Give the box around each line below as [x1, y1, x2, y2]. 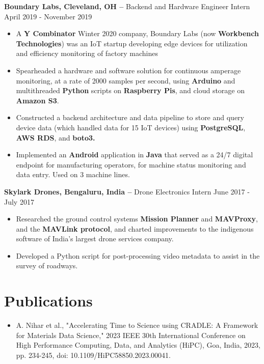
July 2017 [4, 196, 34, 207]
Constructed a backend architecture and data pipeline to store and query [16, 112, 244, 123]
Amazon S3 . [16, 95, 59, 105]
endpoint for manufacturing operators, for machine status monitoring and [16, 159, 246, 170]
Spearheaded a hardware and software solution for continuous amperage [16, 65, 241, 75]
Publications [4, 290, 93, 311]
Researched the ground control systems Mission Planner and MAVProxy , [16, 213, 258, 224]
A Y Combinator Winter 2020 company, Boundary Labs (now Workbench [16, 28, 259, 39]
